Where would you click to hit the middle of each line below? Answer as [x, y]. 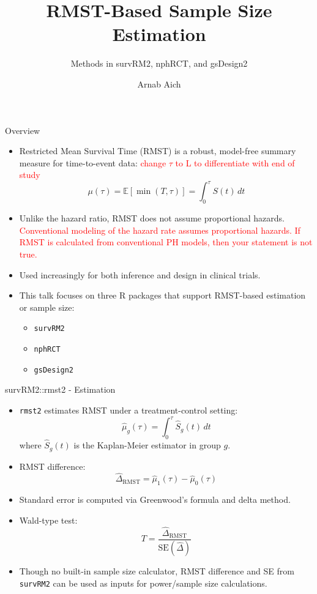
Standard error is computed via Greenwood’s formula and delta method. [155, 499]
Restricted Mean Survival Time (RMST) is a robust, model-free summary [158, 151]
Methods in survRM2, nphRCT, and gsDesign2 [159, 63]
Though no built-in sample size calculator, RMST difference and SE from [157, 571]
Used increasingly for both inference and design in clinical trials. [140, 274]
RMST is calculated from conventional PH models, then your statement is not [166, 242]
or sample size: [47, 307]
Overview [23, 130]
